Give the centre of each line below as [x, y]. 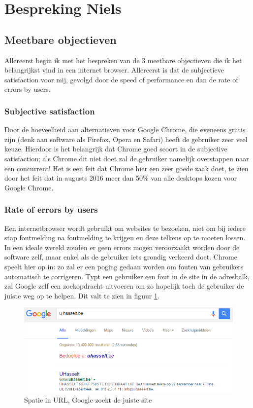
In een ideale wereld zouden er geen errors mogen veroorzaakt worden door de [122, 247]
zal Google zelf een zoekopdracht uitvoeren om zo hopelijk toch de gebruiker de [124, 286]
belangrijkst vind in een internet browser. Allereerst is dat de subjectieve [114, 70]
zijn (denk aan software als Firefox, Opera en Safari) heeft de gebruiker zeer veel [126, 139]
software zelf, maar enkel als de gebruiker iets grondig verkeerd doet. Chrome [121, 257]
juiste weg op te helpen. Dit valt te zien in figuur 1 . [82, 295]
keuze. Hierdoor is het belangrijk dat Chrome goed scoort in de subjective [116, 149]
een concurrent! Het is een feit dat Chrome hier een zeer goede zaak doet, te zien [126, 168]
